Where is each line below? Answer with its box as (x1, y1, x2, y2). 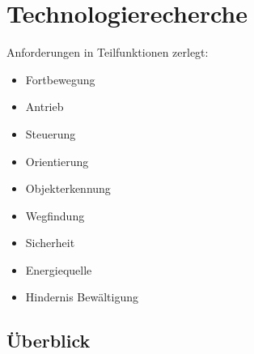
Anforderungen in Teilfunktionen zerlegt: (6, 44, 209, 61)
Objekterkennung (25, 180, 111, 197)
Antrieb (25, 98, 64, 115)
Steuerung (25, 125, 76, 142)
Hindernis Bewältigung (25, 288, 138, 305)
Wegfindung (25, 207, 85, 224)
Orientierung (25, 152, 89, 169)
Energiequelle (25, 261, 92, 278)
